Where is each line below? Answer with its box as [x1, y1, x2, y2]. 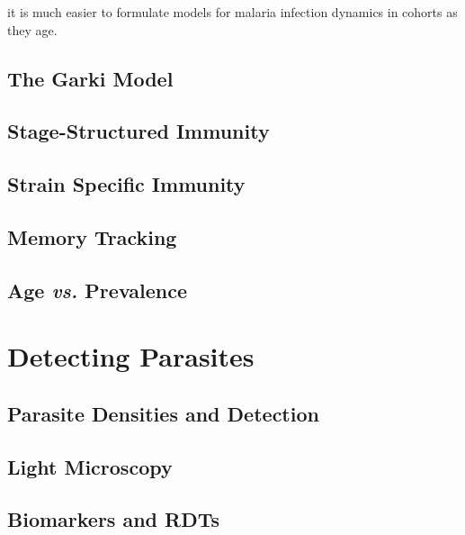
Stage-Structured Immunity [7, 117, 270, 145]
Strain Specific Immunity [7, 170, 246, 198]
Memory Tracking [7, 222, 177, 250]
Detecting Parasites [7, 338, 255, 375]
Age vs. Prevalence [7, 276, 188, 304]
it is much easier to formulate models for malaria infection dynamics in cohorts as [7, 3, 458, 21]
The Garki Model [7, 64, 174, 92]
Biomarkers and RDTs [7, 505, 220, 533]
